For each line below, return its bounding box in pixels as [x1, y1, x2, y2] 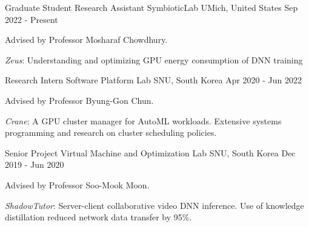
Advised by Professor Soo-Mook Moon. [5, 178, 150, 191]
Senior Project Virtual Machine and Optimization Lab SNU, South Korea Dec [5, 146, 296, 159]
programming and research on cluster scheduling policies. [5, 126, 217, 139]
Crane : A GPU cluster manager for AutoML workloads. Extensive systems [5, 114, 282, 127]
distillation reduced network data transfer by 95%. [5, 211, 192, 223]
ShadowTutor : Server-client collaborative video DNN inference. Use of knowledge [5, 199, 304, 211]
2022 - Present [5, 13, 58, 25]
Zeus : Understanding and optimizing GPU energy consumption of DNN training [5, 53, 303, 66]
